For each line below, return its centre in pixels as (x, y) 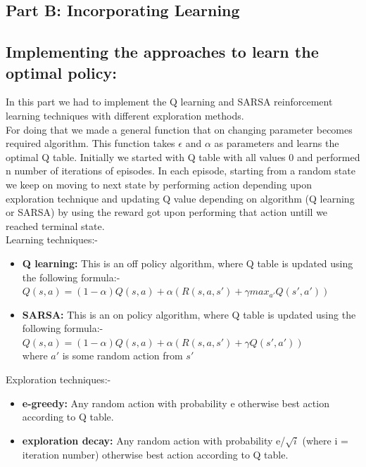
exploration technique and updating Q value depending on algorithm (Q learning (180, 198)
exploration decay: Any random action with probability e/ (154, 440)
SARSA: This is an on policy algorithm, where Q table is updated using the (189, 314)
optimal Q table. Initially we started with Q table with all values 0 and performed (183, 156)
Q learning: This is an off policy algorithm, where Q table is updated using (188, 263)
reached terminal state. (55, 225)
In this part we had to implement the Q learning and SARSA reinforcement (169, 102)
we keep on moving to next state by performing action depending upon (159, 184)
